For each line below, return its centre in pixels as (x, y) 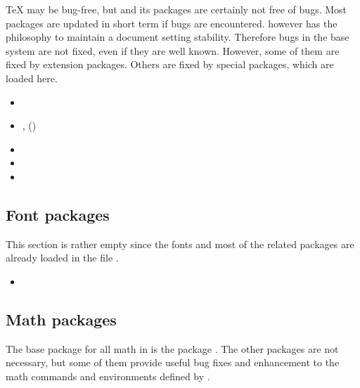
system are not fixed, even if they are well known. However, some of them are (173, 50)
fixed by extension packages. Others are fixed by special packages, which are (170, 64)
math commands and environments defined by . (108, 376)
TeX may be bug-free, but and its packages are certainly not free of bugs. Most (176, 9)
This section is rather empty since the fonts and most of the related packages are (180, 244)
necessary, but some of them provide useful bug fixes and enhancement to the (173, 362)
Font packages (58, 214)
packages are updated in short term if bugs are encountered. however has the (172, 23)
